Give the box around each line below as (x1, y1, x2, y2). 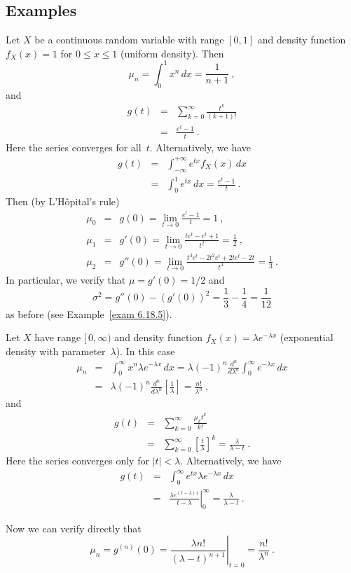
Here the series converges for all (6, 139, 142, 154)
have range (34, 330, 81, 345)
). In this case (116, 343, 175, 358)
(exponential (280, 330, 333, 345)
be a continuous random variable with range (34, 32, 224, 47)
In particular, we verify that (6, 272, 126, 287)
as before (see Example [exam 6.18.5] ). (6, 306, 172, 321)
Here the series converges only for (6, 453, 149, 468)
